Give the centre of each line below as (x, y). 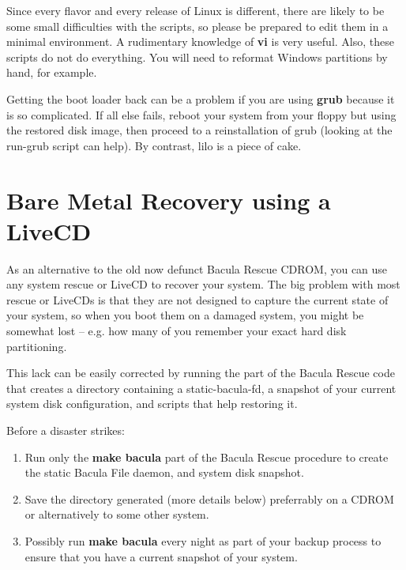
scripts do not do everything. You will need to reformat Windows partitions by (197, 57)
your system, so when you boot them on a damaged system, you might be (185, 315)
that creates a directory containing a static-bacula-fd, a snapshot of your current (201, 388)
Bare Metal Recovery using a (169, 200)
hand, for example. (52, 72)
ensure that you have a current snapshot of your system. (161, 556)
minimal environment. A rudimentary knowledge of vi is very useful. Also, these (200, 42)
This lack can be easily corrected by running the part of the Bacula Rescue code (201, 373)
